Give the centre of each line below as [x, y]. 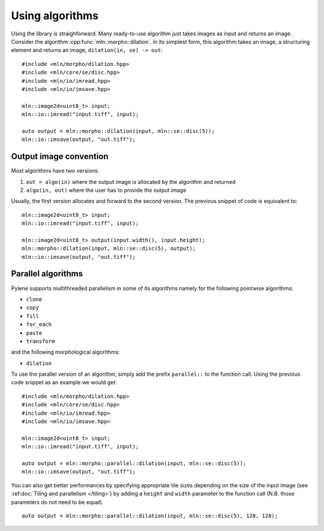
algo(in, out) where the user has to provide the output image [106, 190]
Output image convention [60, 157]
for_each [39, 325]
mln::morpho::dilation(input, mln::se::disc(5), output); [109, 248]
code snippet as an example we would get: [64, 382]
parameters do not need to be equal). [57, 502]
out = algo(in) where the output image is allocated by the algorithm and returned [131, 182]
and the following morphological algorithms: [65, 352]
